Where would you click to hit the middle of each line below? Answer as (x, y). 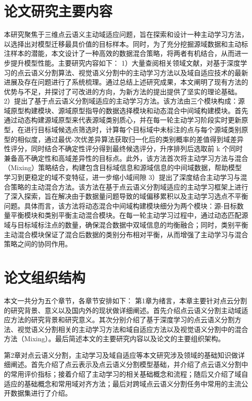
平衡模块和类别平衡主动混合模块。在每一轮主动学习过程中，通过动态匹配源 (129, 215)
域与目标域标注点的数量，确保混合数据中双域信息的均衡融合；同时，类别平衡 (126, 225)
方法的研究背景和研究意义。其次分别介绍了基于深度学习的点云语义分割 (122, 320)
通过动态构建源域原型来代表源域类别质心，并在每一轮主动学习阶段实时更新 (123, 120)
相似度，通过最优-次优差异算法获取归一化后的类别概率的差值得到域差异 (130, 139)
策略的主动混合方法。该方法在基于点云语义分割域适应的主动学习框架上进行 (129, 186)
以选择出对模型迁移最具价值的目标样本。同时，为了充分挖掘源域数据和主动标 (126, 44)
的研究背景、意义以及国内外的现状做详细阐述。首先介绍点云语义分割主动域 (123, 310)
